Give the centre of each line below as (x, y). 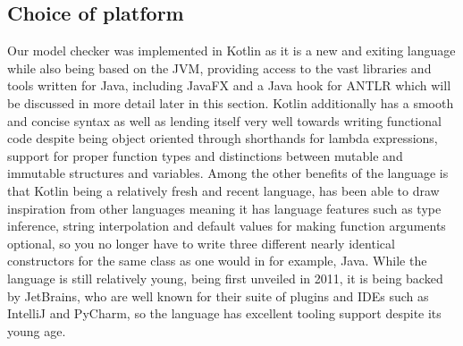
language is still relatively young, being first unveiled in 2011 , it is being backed (225, 278)
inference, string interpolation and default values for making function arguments (227, 226)
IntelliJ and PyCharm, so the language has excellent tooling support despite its (224, 313)
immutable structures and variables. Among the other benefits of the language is (228, 173)
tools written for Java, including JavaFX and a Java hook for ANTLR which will (229, 85)
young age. (37, 330)
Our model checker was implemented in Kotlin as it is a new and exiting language (231, 51)
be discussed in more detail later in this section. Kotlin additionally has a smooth (231, 102)
